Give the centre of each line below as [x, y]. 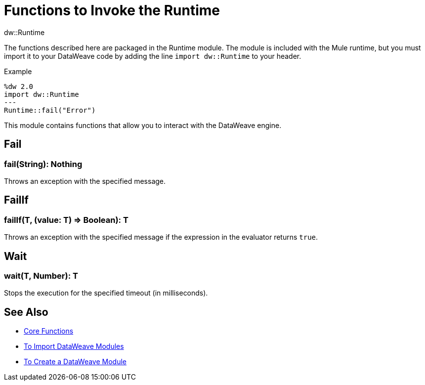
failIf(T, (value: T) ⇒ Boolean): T [66, 220]
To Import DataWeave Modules [74, 346]
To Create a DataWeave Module [75, 362]
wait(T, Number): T [41, 276]
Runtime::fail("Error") [50, 110]
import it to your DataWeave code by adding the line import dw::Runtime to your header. [153, 56]
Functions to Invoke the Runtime [112, 10]
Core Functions [49, 331]
